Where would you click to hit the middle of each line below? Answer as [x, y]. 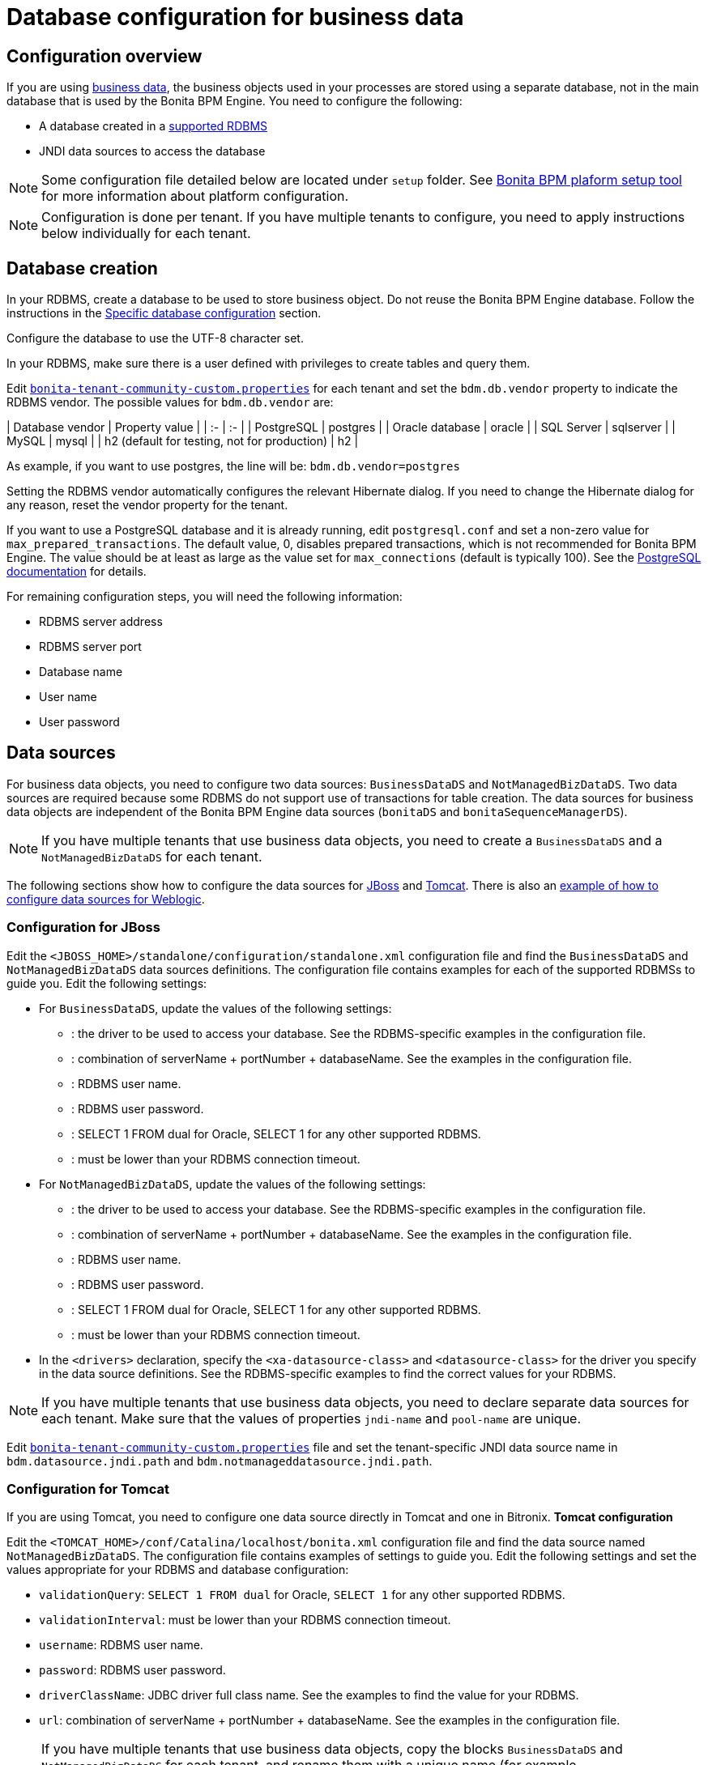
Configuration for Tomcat [88, 1489]
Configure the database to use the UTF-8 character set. [155, 338]
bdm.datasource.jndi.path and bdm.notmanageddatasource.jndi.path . [220, 1461]
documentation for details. [77, 572]
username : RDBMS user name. [121, 1645]
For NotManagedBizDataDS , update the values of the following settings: [232, 1184]
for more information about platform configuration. [195, 196]
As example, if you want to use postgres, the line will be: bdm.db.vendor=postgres [233, 466]
